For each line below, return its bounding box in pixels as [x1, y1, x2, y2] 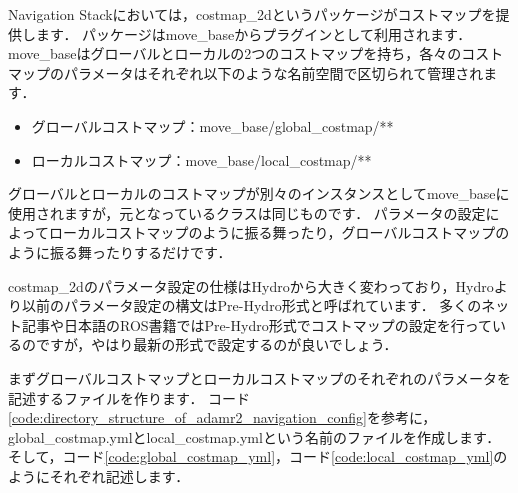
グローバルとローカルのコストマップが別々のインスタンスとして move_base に [8, 183, 510, 204]
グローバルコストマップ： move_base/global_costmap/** [31, 115, 394, 136]
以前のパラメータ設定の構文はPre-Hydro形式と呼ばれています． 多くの [21, 295, 482, 316]
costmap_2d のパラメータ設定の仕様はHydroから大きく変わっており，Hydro [8, 275, 494, 296]
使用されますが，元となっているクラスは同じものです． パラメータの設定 [8, 202, 486, 223]
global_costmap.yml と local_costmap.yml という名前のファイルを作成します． [8, 426, 501, 447]
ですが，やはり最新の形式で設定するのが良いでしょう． [35, 334, 398, 355]
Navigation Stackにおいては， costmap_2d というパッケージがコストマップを [8, 4, 496, 24]
